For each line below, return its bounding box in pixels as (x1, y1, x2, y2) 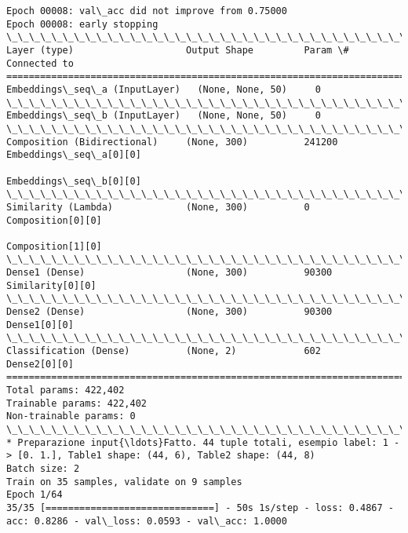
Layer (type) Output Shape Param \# (6, 44, 349, 56)
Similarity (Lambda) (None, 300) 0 (6, 201, 310, 213)
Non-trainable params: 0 (6, 411, 136, 422)
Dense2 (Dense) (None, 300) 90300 (6, 306, 333, 318)
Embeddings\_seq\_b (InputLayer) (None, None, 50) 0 (6, 110, 321, 122)
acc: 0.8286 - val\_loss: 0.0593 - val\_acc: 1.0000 (6, 515, 287, 527)
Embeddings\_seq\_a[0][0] (6, 149, 141, 161)
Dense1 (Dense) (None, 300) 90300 (6, 267, 333, 279)
